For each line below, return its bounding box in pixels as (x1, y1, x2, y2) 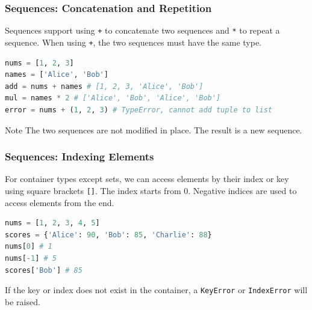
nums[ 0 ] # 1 (5, 242, 52, 251)
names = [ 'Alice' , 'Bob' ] (5, 70, 108, 79)
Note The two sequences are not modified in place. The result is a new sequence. (5, 123, 302, 136)
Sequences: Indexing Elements (5, 149, 154, 164)
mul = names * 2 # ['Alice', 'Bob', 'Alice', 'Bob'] (5, 94, 221, 103)
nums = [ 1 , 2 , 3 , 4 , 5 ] (5, 219, 100, 228)
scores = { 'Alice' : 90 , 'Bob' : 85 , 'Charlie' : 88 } (5, 230, 212, 239)
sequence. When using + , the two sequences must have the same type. (5, 35, 261, 48)
